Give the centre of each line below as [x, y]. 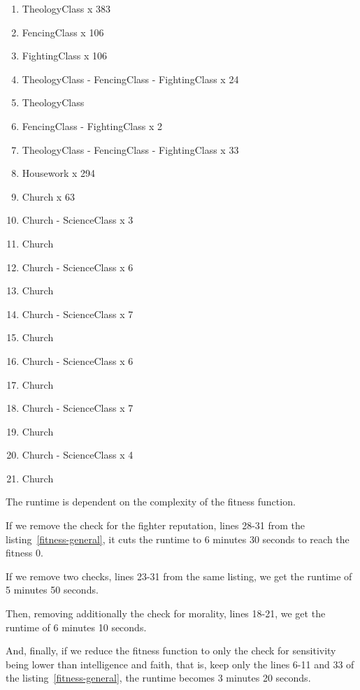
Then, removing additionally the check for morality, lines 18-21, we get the [166, 613]
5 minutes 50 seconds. [52, 590]
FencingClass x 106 [63, 32]
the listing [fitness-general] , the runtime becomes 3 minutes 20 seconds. [158, 678]
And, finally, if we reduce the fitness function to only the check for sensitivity [171, 651]
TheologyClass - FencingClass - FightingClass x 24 [130, 79]
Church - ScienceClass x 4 [78, 455]
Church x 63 [48, 196]
